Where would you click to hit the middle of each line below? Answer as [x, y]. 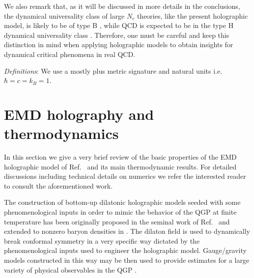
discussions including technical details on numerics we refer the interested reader [125, 176]
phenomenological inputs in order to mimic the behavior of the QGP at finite [120, 212]
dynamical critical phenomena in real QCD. [70, 54]
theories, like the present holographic [192, 15]
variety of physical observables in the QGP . [71, 269]
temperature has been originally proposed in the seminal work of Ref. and [117, 221]
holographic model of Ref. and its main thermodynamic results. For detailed [120, 166]
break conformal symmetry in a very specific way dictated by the [102, 240]
